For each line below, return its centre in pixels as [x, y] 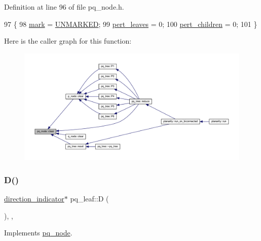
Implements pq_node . [38, 233]
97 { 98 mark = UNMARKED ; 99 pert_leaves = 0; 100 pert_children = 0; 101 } [131, 24]
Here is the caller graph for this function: [68, 41]
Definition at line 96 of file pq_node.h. [64, 7]
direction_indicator [34, 198]
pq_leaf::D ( [89, 198]
